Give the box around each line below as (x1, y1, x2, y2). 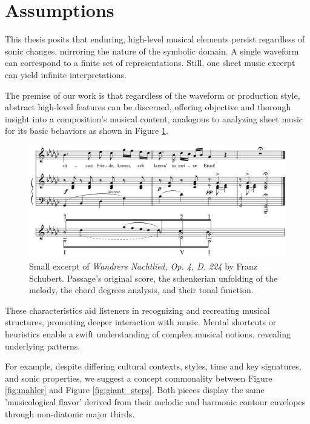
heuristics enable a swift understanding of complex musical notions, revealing (5, 327, 291, 340)
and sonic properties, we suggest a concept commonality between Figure (5, 371, 272, 384)
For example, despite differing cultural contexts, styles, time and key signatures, (5, 360, 302, 373)
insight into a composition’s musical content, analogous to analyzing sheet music (5, 112, 303, 125)
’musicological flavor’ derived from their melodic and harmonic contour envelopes (5, 395, 306, 408)
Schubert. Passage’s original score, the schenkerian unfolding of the (29, 271, 278, 284)
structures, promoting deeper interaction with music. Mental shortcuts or (5, 316, 277, 328)
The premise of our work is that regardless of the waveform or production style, (5, 88, 300, 101)
